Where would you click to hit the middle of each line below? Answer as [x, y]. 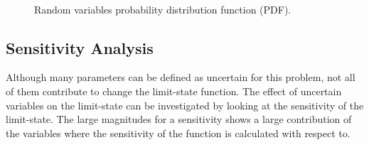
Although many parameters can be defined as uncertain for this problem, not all [181, 77]
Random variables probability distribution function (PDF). [163, 9]
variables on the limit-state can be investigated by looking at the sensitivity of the [185, 105]
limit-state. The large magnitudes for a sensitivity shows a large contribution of [179, 119]
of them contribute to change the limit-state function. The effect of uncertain [174, 91]
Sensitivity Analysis [80, 47]
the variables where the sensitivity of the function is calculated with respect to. [178, 133]
